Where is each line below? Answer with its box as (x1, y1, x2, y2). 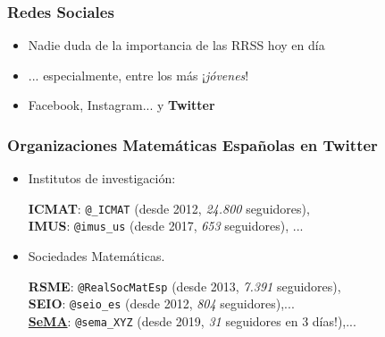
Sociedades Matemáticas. (28, 247, 165, 265)
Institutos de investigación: (28, 169, 176, 188)
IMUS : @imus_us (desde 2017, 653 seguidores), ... (28, 216, 304, 235)
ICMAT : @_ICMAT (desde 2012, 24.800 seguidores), (28, 198, 310, 217)
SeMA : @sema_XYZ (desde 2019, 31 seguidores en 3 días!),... (28, 312, 356, 331)
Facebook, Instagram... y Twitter (28, 96, 215, 114)
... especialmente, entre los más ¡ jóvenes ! (28, 65, 249, 84)
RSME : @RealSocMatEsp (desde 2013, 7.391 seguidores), (28, 276, 341, 295)
